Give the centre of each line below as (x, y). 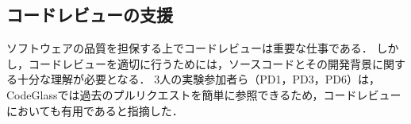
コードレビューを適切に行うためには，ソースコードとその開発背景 (200, 63)
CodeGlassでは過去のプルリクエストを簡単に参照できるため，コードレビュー (204, 94)
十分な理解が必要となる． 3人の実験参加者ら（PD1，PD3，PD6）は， (198, 79)
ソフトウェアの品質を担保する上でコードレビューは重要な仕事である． (190, 48)
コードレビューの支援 (90, 15)
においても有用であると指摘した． (95, 110)
